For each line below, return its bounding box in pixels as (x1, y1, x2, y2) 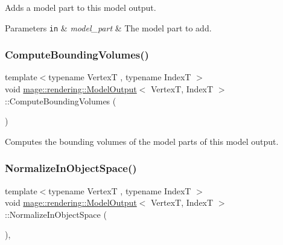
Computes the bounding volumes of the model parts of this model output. (5, 135, 279, 147)
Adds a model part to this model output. (5, 1, 156, 13)
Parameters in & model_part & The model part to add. (5, 21, 212, 34)
